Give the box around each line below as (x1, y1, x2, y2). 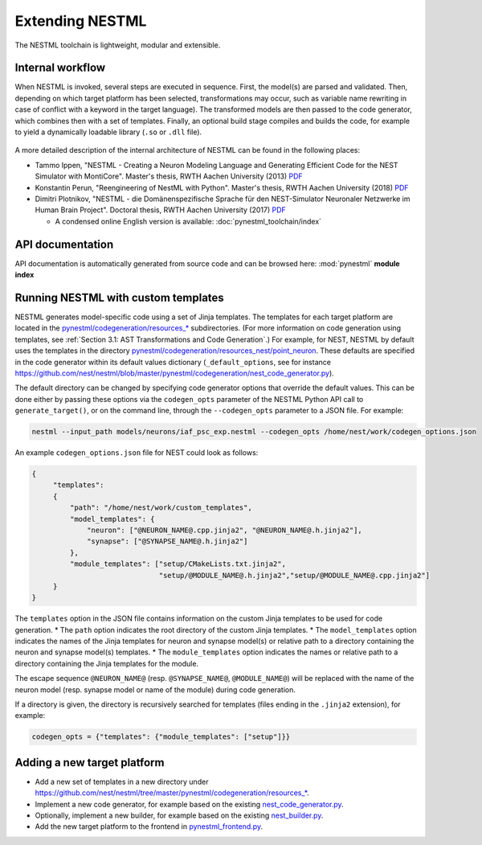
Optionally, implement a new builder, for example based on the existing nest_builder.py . (35, 810, 324, 820)
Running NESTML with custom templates (14, 290, 224, 305)
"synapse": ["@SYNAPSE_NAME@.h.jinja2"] (87, 537, 248, 546)
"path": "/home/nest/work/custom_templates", (69, 503, 252, 512)
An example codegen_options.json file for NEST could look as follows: (14, 448, 259, 457)
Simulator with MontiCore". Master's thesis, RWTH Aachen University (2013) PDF (35, 171, 303, 181)
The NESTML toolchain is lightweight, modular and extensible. (14, 40, 221, 50)
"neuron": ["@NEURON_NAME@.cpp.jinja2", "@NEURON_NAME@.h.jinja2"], (87, 525, 363, 535)
